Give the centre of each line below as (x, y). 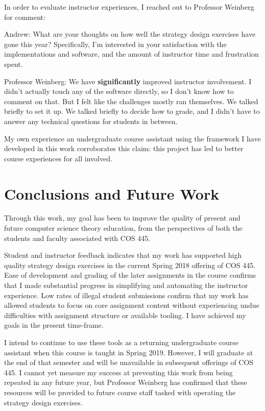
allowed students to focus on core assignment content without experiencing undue (132, 305)
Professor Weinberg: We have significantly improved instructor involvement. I (128, 81)
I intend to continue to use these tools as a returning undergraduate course (122, 342)
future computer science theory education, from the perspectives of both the (123, 228)
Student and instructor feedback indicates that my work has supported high (123, 255)
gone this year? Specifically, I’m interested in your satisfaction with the (115, 44)
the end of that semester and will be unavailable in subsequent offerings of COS (129, 362)
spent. (14, 64)
